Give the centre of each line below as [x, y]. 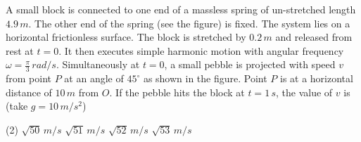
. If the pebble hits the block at [177, 92]
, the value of [304, 92]
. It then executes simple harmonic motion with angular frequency [201, 50]
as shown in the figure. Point [205, 78]
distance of [29, 92]
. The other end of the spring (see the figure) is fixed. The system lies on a [189, 23]
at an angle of [94, 78]
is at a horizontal [316, 78]
